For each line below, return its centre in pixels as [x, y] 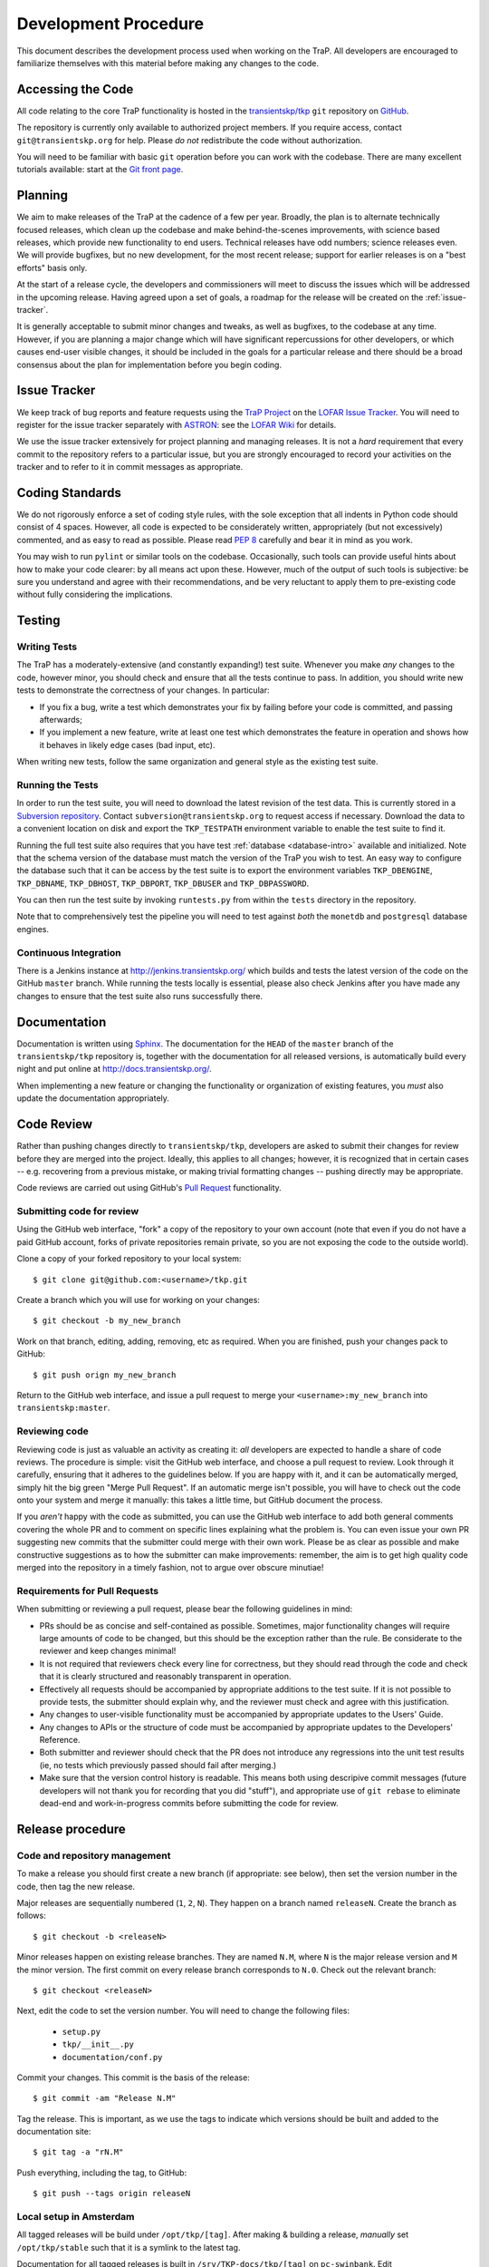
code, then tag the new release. [76, 1886]
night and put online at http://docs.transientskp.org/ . [114, 1069]
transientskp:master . [63, 1408]
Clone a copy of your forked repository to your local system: [129, 1259]
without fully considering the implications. [95, 595]
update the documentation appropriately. [93, 1098]
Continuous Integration [69, 952]
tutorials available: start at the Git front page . [100, 170]
